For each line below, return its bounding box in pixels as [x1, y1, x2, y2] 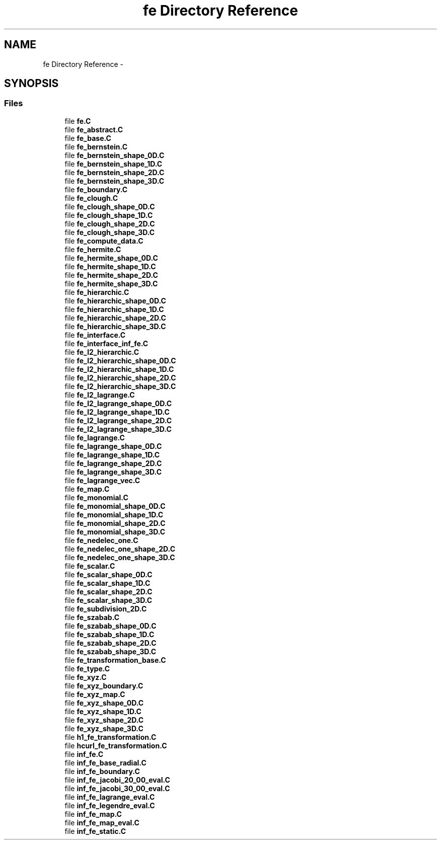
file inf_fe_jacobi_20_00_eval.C [64, 775, 170, 784]
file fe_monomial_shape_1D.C [64, 510, 164, 519]
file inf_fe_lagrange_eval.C [64, 792, 155, 801]
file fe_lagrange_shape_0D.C [64, 441, 162, 450]
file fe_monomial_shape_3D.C [64, 527, 166, 536]
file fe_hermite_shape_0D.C [64, 253, 158, 262]
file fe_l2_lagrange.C [64, 390, 135, 399]
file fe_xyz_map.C [64, 689, 125, 699]
